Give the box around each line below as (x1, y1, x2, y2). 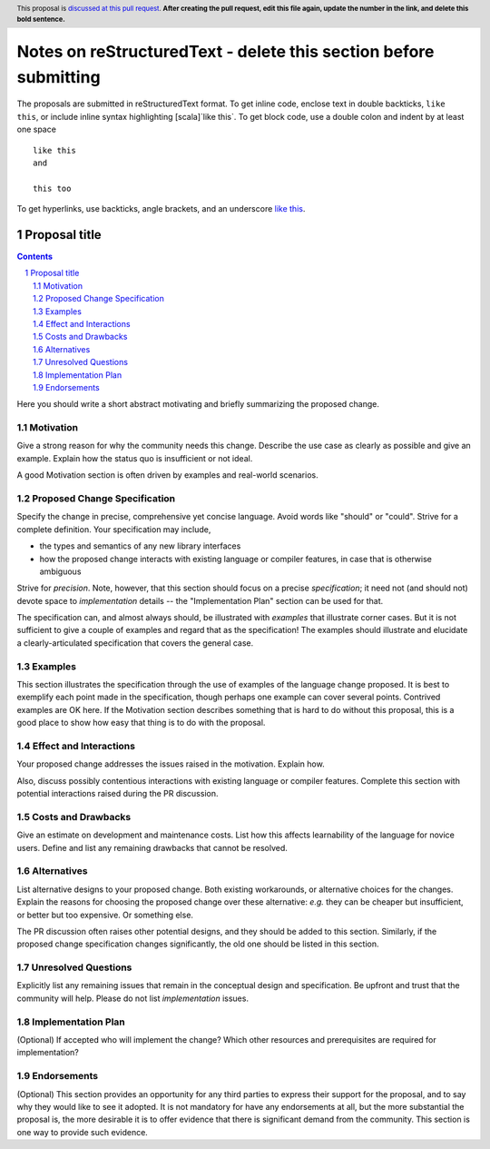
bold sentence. (16, 15, 65, 24)
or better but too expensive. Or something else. (16, 909, 194, 920)
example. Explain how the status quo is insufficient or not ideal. (16, 452, 253, 463)
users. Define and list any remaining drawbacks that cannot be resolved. (16, 842, 288, 853)
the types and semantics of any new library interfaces (39, 540, 241, 551)
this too (33, 183, 72, 193)
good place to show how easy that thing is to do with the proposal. (16, 718, 266, 728)
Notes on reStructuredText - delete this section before (16, 41, 435, 62)
